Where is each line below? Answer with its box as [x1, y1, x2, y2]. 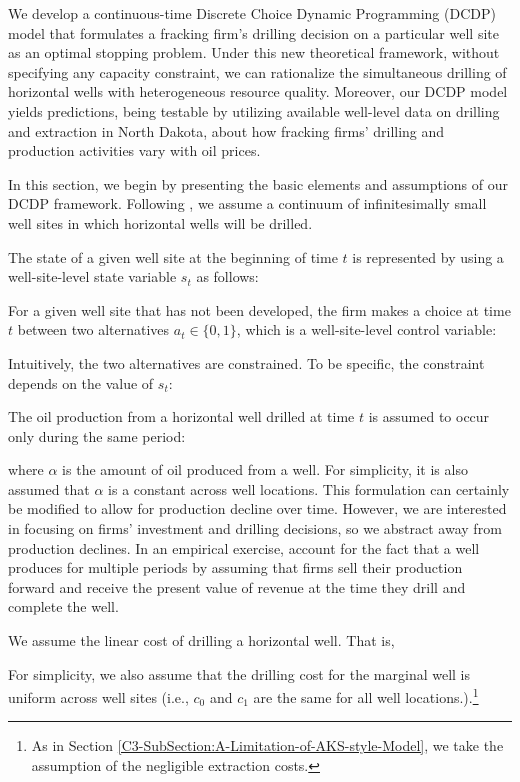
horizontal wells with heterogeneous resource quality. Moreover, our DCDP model [8, 81, 508, 102]
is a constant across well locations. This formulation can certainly [108, 478, 510, 499]
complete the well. [8, 596, 119, 617]
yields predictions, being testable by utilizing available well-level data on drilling [8, 100, 500, 121]
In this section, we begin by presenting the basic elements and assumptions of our [8, 173, 508, 194]
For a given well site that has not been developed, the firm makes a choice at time [8, 299, 511, 320]
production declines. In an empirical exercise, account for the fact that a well [8, 537, 480, 558]
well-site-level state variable [8, 266, 177, 287]
